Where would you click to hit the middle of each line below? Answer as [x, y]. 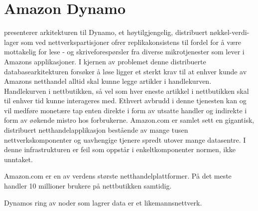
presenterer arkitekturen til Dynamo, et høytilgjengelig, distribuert [106, 32]
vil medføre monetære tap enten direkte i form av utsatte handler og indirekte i [126, 110]
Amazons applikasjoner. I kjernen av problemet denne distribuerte [105, 61]
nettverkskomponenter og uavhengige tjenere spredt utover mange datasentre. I [125, 139]
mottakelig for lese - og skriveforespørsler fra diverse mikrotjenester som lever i [124, 52]
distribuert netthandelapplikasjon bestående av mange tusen [96, 130]
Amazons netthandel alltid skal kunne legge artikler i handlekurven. [108, 81]
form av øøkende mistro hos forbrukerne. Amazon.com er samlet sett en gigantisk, [129, 120]
